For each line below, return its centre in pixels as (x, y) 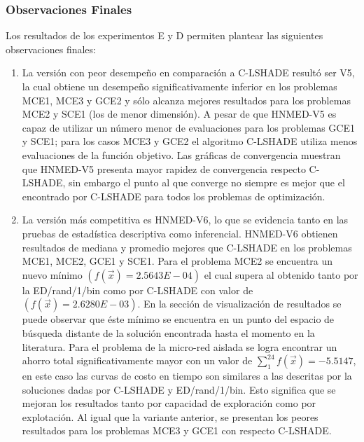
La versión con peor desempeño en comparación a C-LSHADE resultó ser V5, (188, 72)
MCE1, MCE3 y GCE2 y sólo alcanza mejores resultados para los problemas (186, 100)
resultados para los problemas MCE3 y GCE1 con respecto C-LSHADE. (177, 430)
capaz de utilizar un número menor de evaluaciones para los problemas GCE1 (188, 127)
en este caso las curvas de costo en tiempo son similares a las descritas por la (187, 376)
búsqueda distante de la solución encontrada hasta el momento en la (168, 332)
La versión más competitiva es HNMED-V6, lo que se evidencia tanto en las (185, 220)
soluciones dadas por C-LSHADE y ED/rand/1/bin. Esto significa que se (179, 389)
